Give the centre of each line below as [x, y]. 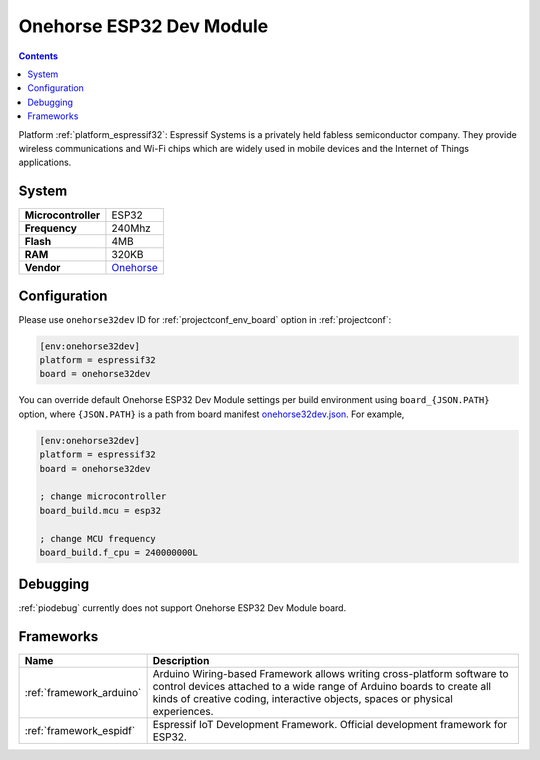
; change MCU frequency [98, 538]
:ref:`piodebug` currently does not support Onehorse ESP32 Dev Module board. [182, 608]
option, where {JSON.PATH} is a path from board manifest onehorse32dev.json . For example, [211, 414]
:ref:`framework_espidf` [80, 731]
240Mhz [131, 228]
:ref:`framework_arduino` [83, 693]
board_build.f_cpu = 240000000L [119, 552]
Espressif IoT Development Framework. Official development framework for [330, 725]
